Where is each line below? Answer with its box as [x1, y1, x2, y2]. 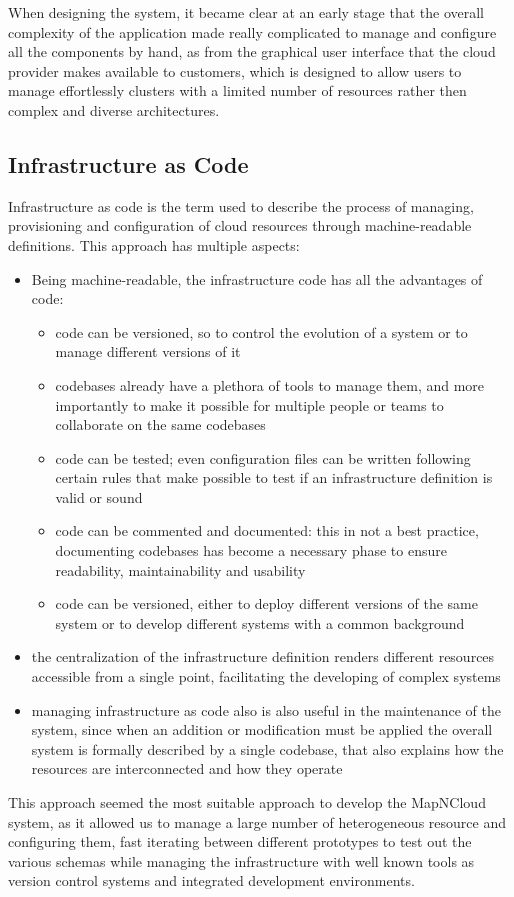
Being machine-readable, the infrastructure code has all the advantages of [31, 268, 483, 289]
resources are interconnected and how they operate [31, 758, 343, 779]
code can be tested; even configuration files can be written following [55, 447, 471, 468]
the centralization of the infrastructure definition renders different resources [31, 646, 495, 667]
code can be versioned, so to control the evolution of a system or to [55, 321, 468, 342]
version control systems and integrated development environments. [8, 870, 415, 891]
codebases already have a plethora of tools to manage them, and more [55, 374, 485, 395]
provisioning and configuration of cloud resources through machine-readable [8, 215, 472, 236]
